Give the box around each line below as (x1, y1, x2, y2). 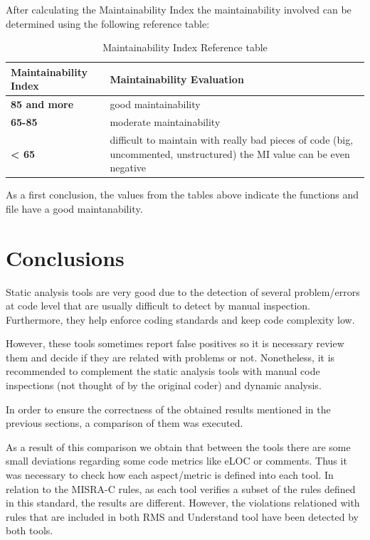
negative (110, 160, 147, 175)
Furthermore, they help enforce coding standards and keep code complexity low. (6, 312, 355, 327)
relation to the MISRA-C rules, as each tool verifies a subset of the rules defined (6, 481, 356, 496)
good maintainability (110, 97, 201, 112)
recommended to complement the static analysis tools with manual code (6, 364, 320, 378)
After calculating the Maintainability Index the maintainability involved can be (6, 2, 351, 16)
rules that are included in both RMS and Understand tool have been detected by (6, 509, 359, 524)
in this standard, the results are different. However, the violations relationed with (6, 495, 360, 510)
